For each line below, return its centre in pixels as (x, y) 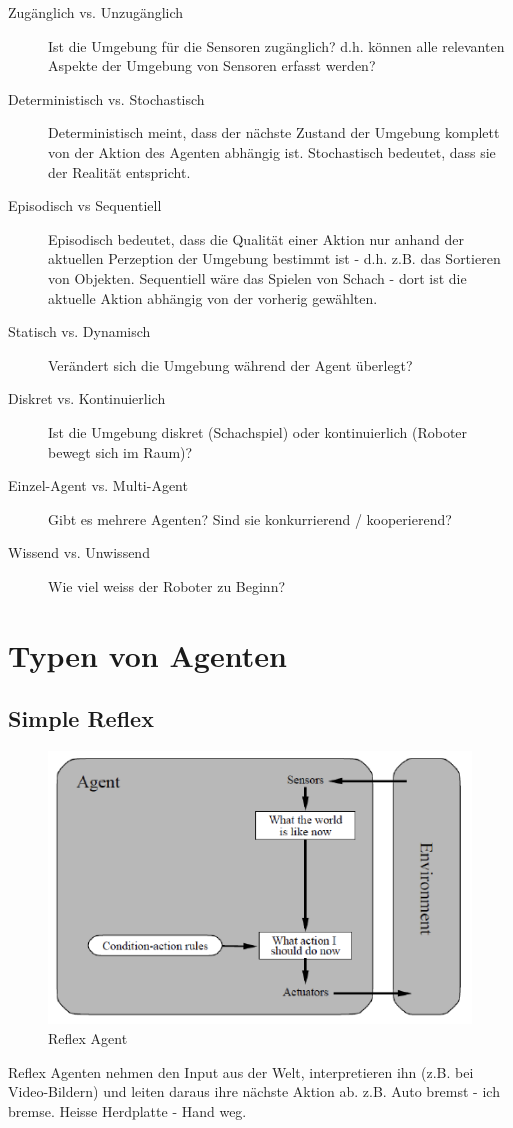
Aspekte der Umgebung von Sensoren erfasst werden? (212, 65)
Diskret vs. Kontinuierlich (87, 398)
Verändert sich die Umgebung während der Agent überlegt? (230, 364)
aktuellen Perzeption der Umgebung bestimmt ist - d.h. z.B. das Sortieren (274, 258)
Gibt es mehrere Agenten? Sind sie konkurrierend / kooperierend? (250, 518)
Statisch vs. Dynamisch (79, 331)
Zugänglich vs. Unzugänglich (96, 12)
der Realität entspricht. (119, 171)
